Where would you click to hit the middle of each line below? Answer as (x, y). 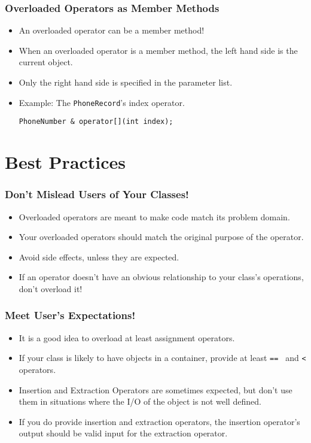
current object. (46, 62)
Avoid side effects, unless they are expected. (99, 257)
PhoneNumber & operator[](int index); (96, 122)
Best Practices (65, 162)
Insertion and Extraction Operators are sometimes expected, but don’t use (155, 389)
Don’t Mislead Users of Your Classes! (97, 194)
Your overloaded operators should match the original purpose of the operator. (161, 237)
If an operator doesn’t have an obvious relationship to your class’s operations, (161, 277)
